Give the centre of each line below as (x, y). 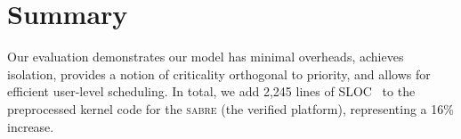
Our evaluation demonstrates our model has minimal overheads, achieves (206, 57)
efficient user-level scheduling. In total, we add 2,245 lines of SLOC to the (211, 91)
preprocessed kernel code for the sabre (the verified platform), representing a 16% (230, 108)
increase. (31, 126)
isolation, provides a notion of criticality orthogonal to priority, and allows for (219, 74)
